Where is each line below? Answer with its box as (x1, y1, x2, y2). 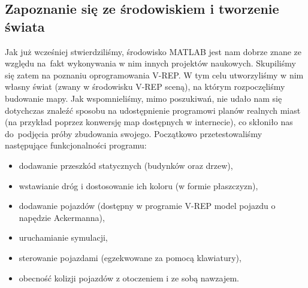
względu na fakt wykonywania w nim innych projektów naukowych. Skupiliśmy (5, 57, 296, 69)
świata (5, 17, 45, 35)
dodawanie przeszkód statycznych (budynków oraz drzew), (19, 159, 233, 171)
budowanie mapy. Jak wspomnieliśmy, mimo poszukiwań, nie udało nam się (5, 92, 282, 104)
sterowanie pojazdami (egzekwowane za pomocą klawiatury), (19, 251, 241, 263)
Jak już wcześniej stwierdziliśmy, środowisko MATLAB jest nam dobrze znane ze (5, 45, 301, 57)
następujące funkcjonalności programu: (5, 139, 147, 151)
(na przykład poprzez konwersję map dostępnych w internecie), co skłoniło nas (5, 116, 293, 128)
